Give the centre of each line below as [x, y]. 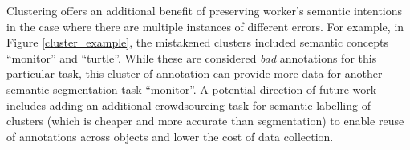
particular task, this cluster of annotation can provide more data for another [195, 73]
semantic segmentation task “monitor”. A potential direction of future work [192, 89]
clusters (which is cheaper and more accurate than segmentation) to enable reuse [205, 121]
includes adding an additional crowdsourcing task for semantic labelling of [189, 105]
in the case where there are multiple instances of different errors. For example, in [205, 26]
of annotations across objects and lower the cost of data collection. [170, 136]
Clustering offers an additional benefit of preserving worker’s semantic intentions [205, 10]
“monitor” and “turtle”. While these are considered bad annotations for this [192, 57]
